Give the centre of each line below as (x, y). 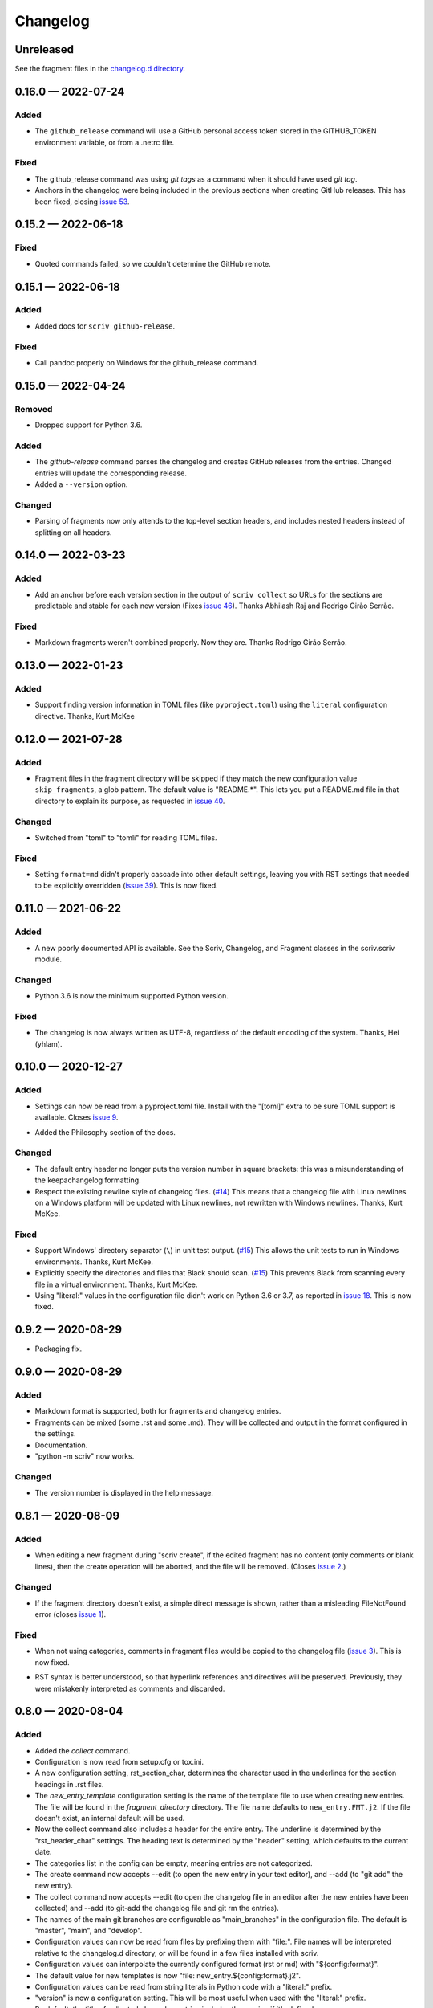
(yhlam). (49, 1043)
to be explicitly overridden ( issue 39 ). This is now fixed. (126, 886)
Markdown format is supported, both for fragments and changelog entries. (158, 1411)
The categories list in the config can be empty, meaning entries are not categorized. (174, 1863)
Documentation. (61, 1445)
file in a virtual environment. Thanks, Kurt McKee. (116, 1284)
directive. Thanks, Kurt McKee (85, 716)
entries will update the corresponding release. (111, 473)
